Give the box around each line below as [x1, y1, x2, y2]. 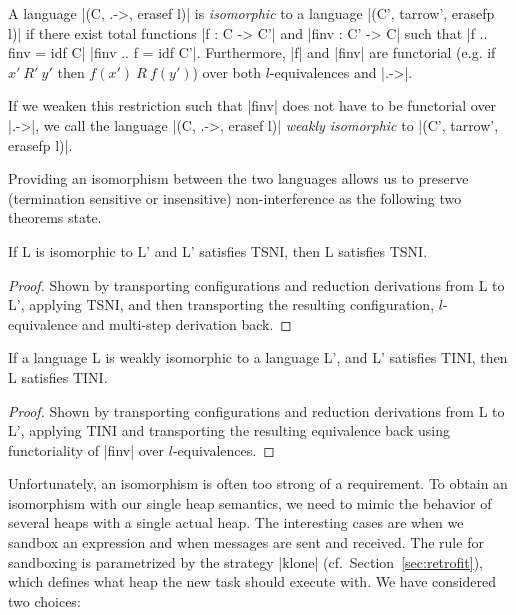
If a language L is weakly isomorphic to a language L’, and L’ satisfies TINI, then [8, 347, 508, 368]
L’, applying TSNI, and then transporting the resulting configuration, [8, 294, 435, 315]
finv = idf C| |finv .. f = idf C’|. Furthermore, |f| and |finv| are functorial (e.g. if [8, 42, 496, 63]
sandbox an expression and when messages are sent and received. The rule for [8, 532, 484, 553]
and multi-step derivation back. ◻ [81, 313, 292, 334]
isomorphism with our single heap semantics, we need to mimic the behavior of [8, 492, 492, 513]
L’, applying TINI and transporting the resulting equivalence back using [8, 420, 450, 441]
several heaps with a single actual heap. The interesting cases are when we [8, 512, 464, 533]
